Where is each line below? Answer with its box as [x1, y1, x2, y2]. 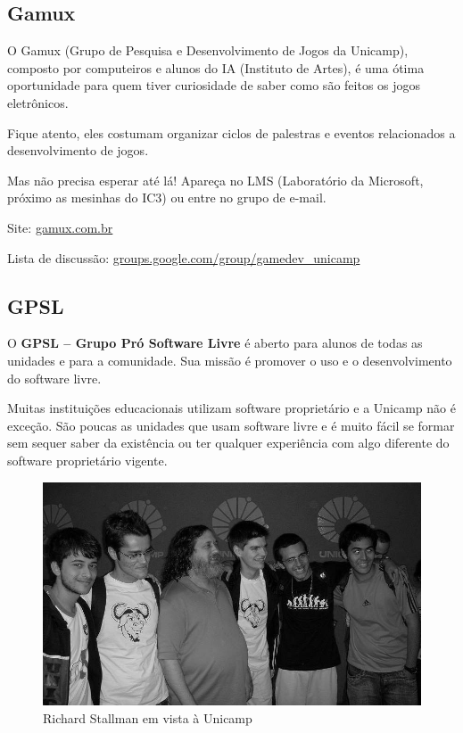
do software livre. [7, 368, 102, 387]
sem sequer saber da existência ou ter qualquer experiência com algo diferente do [7, 433, 450, 452]
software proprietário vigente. [7, 450, 168, 469]
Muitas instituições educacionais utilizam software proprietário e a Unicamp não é [7, 399, 456, 417]
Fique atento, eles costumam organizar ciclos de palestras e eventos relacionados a [7, 123, 456, 142]
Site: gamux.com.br [7, 218, 113, 236]
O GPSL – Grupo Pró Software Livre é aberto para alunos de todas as [7, 334, 423, 352]
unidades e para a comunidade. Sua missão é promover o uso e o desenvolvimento [7, 350, 452, 369]
